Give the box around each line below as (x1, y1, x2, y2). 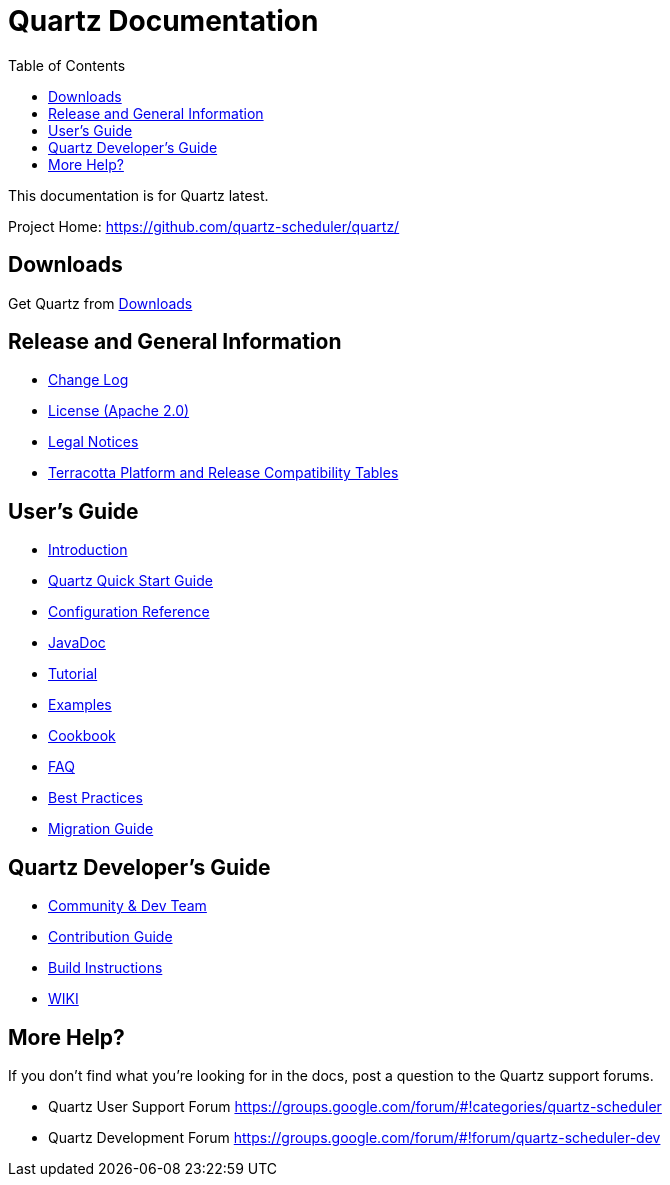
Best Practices (48, 789, 143, 807)
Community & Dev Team (48, 897, 207, 915)
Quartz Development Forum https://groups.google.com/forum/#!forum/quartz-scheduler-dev (48, 1128, 661, 1146)
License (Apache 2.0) (48, 402, 190, 420)
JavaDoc (48, 634, 106, 652)
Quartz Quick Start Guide (48, 572, 213, 590)
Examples (48, 696, 112, 714)
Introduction (48, 541, 128, 559)
